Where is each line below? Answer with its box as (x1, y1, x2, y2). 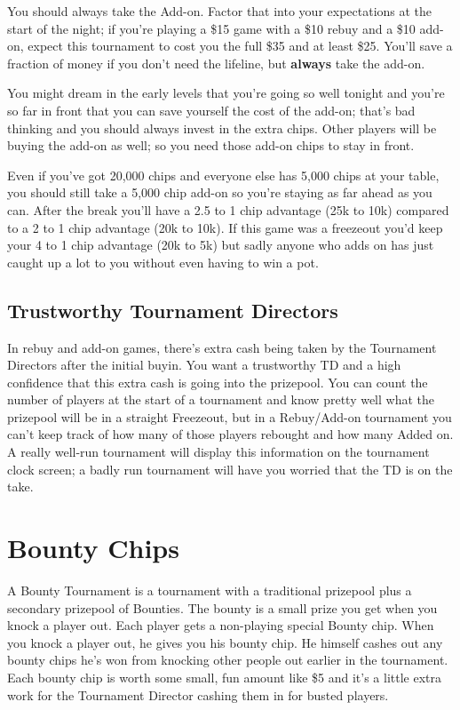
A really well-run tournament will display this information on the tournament (7, 443, 430, 461)
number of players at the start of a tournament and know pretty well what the (7, 390, 435, 409)
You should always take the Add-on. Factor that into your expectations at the (7, 2, 432, 20)
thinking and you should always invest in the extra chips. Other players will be (7, 118, 437, 137)
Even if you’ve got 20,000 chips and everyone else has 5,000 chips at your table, (7, 165, 440, 184)
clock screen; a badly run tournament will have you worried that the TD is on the (7, 459, 453, 478)
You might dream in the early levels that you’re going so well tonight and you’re (7, 84, 445, 102)
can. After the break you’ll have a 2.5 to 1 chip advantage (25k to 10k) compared (7, 200, 449, 219)
